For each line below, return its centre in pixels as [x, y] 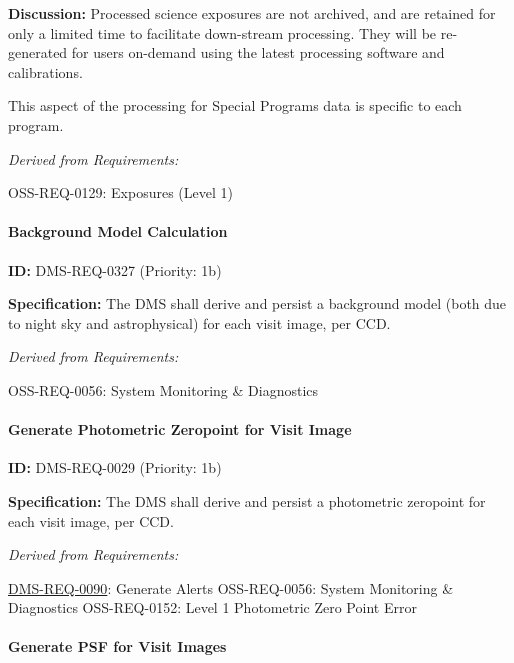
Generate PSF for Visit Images [117, 646]
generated [38, 52]
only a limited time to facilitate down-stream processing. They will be [222, 32]
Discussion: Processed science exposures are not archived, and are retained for [252, 13]
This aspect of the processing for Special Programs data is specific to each [235, 105]
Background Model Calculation [118, 231]
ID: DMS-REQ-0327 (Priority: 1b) [115, 269]
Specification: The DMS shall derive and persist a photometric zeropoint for [247, 500]
